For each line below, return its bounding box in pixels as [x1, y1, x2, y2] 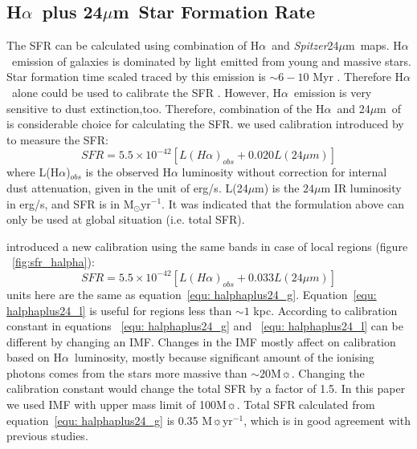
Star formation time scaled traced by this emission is [6, 68, 266, 85]
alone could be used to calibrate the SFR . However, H [11, 83, 281, 100]
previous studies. [6, 427, 88, 444]
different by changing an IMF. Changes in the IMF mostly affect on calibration [6, 333, 396, 350]
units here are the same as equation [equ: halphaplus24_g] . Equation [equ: [6, 285, 377, 302]
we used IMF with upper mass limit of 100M [6, 396, 227, 413]
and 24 [337, 99, 370, 116]
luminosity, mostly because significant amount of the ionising [74, 349, 374, 366]
